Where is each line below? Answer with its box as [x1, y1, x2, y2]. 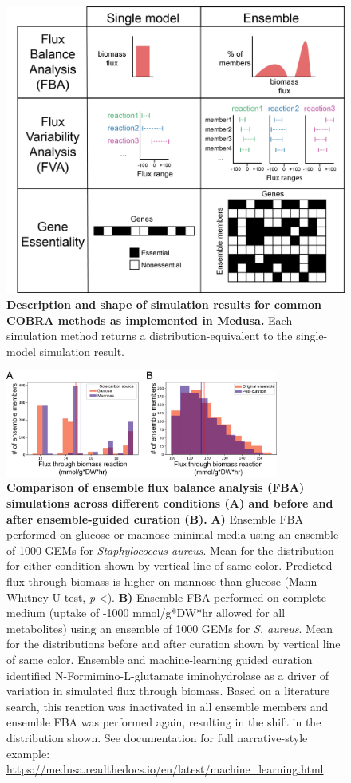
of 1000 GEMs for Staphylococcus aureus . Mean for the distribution [6, 541, 334, 558]
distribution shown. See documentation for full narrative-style [6, 729, 308, 745]
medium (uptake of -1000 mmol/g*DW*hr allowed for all [6, 604, 286, 621]
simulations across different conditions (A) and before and [6, 495, 333, 512]
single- [296, 327, 328, 344]
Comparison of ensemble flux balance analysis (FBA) [6, 479, 305, 496]
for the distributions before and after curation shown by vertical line [6, 635, 341, 652]
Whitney [6, 588, 49, 605]
